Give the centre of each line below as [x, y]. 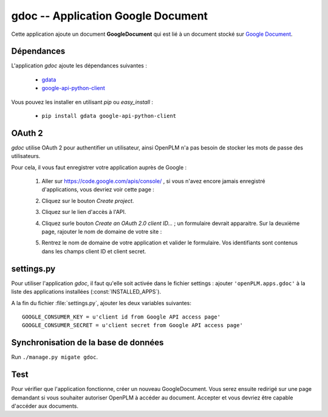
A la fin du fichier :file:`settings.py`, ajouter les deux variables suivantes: [101, 303]
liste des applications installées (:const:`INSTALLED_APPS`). [86, 292]
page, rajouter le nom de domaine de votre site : [102, 232]
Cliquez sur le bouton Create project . [88, 201]
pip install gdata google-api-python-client [109, 116]
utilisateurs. [26, 156]
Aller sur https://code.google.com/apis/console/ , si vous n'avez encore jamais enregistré [153, 181]
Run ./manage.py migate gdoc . [55, 357]
